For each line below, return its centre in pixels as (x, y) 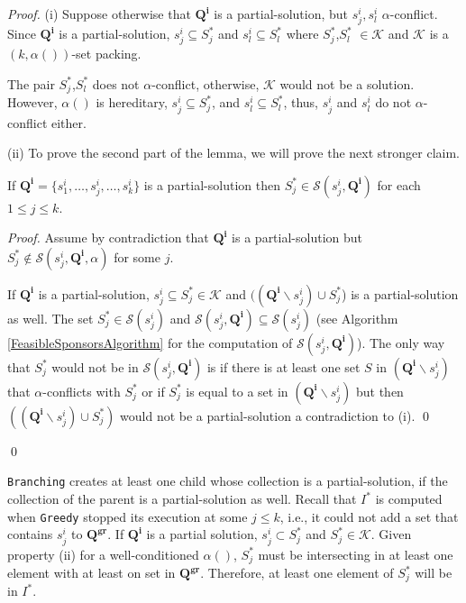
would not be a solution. (347, 83)
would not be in (95, 366)
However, (32, 102)
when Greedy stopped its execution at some (128, 516)
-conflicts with (82, 391)
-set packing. (106, 54)
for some (137, 256)
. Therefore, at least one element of (297, 572)
